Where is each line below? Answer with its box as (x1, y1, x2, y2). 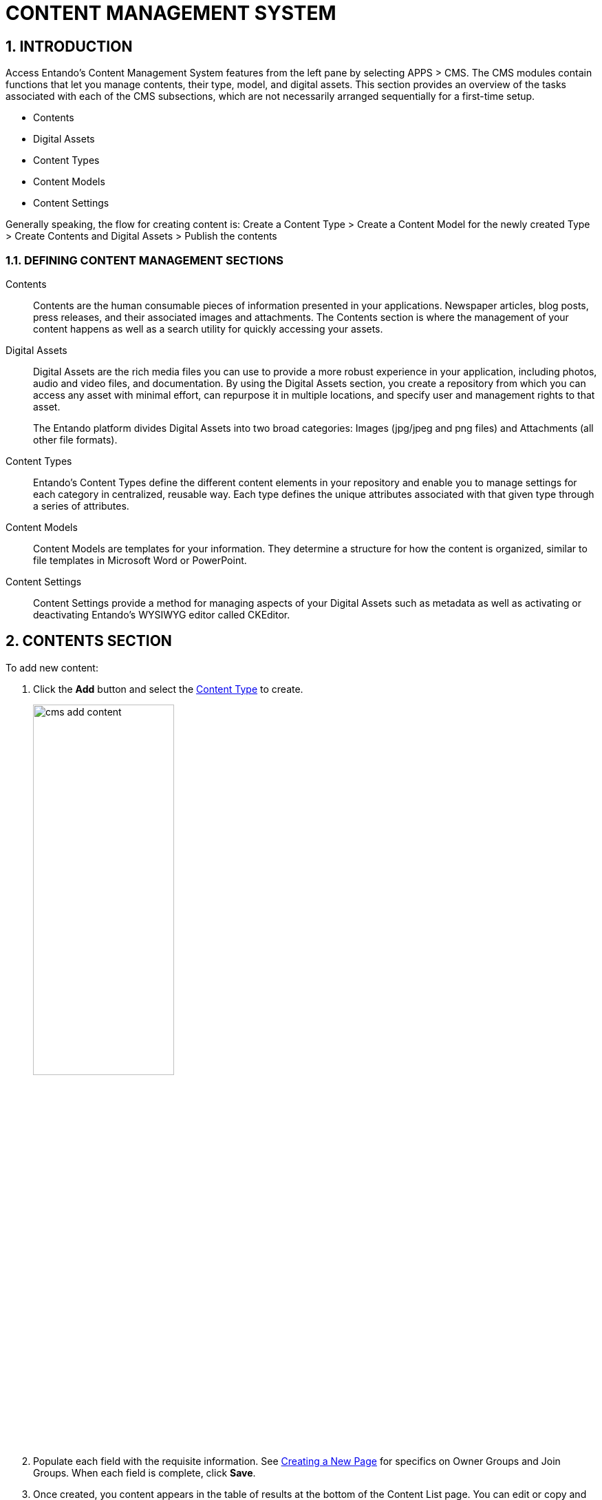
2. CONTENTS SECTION (6, 632, 172, 650)
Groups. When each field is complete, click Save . (33, 1466, 256, 1479)
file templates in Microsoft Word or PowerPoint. (33, 554, 247, 566)
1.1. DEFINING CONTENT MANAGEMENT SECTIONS (6, 253, 284, 267)
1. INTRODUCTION (6, 37, 133, 55)
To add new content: (6, 661, 98, 674)
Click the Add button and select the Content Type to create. (33, 683, 303, 695)
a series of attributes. (33, 499, 129, 512)
